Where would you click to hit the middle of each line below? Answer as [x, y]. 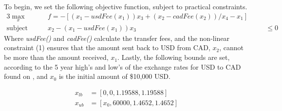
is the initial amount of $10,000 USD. [114, 76]
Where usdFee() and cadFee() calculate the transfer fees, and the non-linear [117, 38]
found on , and [26, 76]
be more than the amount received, [56, 57]
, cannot [232, 47]
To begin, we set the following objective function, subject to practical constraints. [126, 6]
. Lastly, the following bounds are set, [174, 57]
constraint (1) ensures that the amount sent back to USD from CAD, [107, 47]
